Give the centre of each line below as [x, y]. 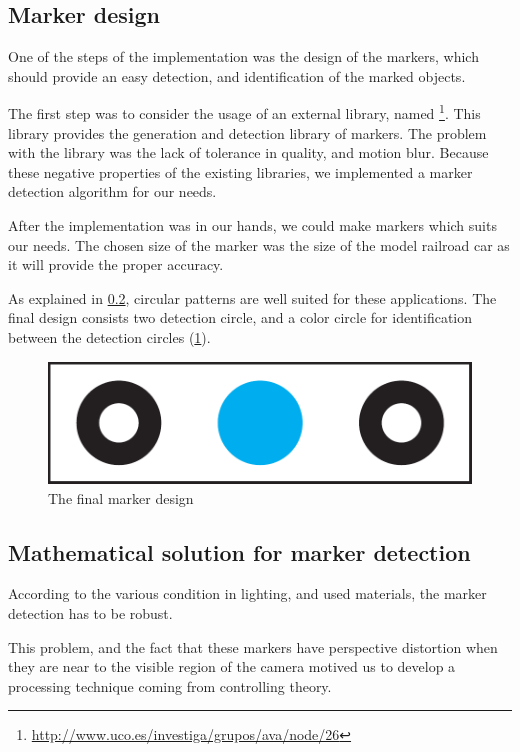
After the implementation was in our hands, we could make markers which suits [252, 225]
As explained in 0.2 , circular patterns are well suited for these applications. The [252, 297]
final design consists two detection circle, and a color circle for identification [240, 317]
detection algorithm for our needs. [112, 191]
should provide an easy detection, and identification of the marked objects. [237, 75]
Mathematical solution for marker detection [239, 551]
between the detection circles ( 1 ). [109, 336]
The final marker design [121, 497]
